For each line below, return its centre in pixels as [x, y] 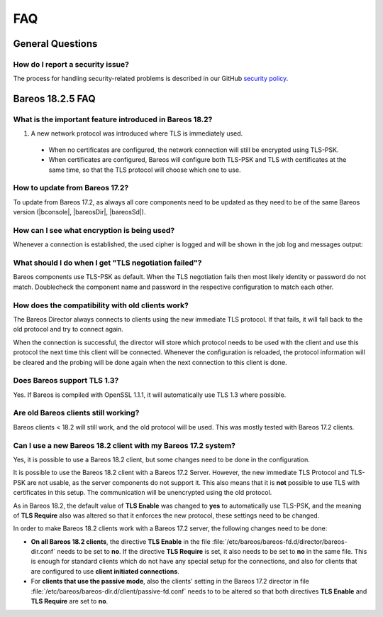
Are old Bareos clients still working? [76, 413]
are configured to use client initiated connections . [105, 571]
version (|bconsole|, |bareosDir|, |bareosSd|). [79, 212]
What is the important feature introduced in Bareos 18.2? [113, 119]
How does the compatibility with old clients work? [101, 305]
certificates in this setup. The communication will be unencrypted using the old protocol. [143, 493]
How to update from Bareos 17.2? [71, 188]
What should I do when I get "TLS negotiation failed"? [107, 263]
